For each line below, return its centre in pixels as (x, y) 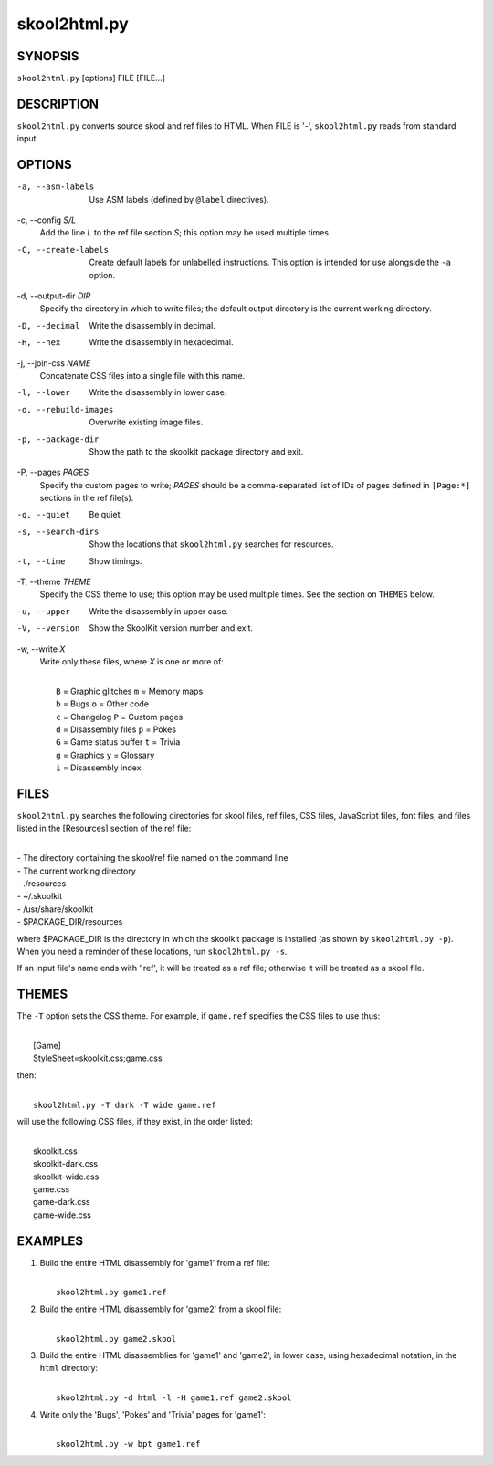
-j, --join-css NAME (54, 363)
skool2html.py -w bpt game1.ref (128, 1444)
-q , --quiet (43, 515)
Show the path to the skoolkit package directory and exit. (196, 451)
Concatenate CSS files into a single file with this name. (142, 375)
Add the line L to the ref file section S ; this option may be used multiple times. (185, 233)
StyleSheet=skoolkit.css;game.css (98, 1058)
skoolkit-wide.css (66, 1177)
